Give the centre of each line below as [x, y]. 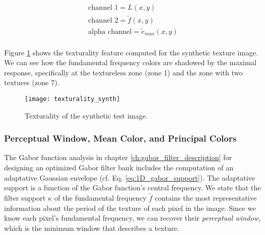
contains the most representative [206, 198]
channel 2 [103, 21]
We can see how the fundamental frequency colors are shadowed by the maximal [130, 62]
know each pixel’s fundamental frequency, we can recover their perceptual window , [132, 218]
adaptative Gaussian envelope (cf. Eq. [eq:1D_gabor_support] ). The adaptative [130, 177]
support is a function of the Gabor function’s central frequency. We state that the [132, 188]
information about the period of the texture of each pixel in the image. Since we [130, 208]
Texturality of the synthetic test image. [86, 115]
